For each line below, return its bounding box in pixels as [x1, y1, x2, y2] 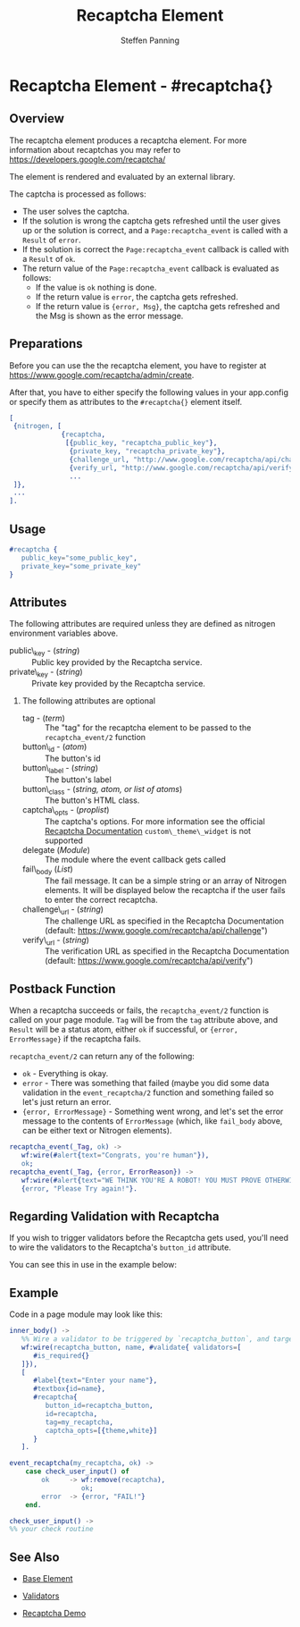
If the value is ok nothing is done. [35, 282, 157, 292]
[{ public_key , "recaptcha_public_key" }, [65, 439, 218, 448]
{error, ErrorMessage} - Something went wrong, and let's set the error [21, 1106, 284, 1117]
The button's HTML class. [44, 795, 140, 805]
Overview [9, 111, 65, 126]
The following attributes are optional [21, 695, 156, 706]
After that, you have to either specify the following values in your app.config [9, 386, 288, 398]
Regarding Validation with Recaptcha [9, 1209, 221, 1224]
